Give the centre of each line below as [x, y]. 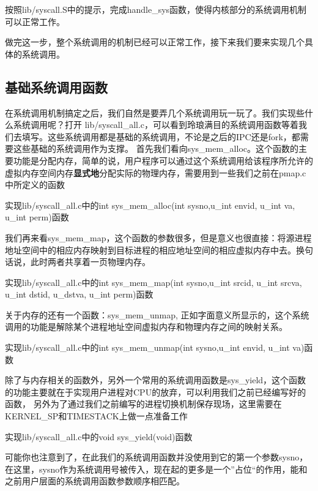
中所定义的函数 [35, 185]
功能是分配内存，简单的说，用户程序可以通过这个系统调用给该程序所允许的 [163, 160]
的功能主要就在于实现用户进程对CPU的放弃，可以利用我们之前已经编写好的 [156, 392]
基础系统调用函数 [56, 87]
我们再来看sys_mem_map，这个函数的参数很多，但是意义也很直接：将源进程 [158, 237]
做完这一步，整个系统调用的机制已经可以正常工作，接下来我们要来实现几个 [155, 42]
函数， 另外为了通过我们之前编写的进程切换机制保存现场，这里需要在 [143, 404]
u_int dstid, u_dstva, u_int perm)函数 [79, 294]
